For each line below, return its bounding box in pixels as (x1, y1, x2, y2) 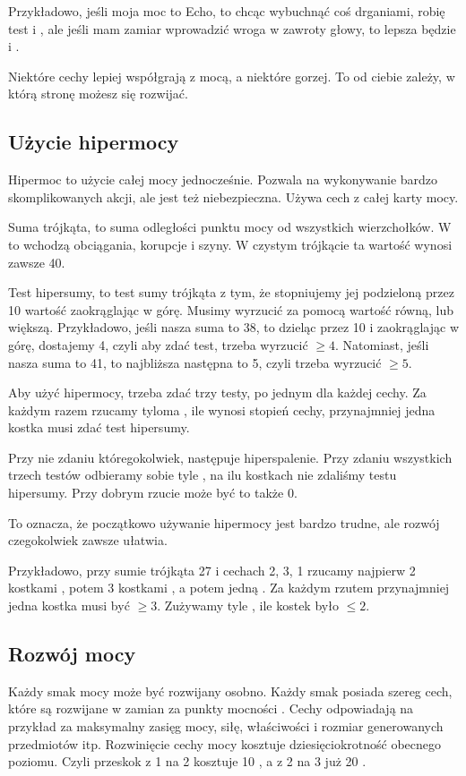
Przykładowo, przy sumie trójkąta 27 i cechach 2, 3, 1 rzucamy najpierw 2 (8, 560, 416, 579)
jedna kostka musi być (8, 596, 130, 615)
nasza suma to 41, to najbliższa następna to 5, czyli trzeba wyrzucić (8, 353, 382, 371)
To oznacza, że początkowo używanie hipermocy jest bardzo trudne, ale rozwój (8, 513, 440, 532)
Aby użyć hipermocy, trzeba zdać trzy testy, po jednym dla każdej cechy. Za (8, 383, 427, 402)
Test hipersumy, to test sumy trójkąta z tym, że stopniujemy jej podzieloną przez (8, 283, 454, 302)
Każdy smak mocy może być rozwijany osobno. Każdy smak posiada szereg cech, (8, 681, 453, 700)
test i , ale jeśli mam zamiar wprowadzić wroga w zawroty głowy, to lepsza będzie (8, 19, 456, 38)
